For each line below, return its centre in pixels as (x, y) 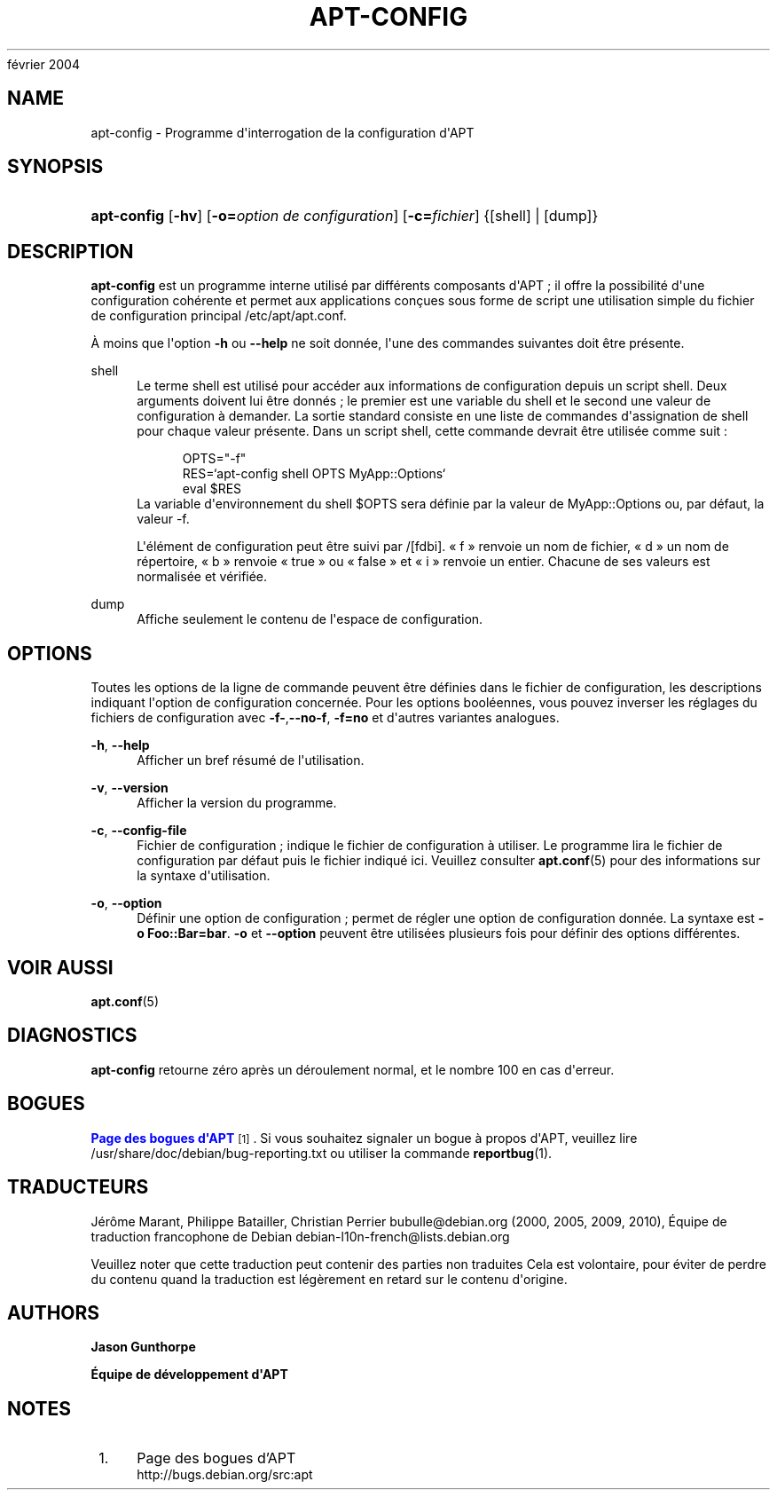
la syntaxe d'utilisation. (204, 876)
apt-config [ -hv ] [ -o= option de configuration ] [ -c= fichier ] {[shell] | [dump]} (345, 216)
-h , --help (120, 745)
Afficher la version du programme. (237, 803)
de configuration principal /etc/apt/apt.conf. (219, 316)
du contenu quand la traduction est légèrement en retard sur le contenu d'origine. (329, 1279)
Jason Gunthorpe (143, 1347)
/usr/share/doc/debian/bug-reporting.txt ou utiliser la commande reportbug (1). (322, 1153)
